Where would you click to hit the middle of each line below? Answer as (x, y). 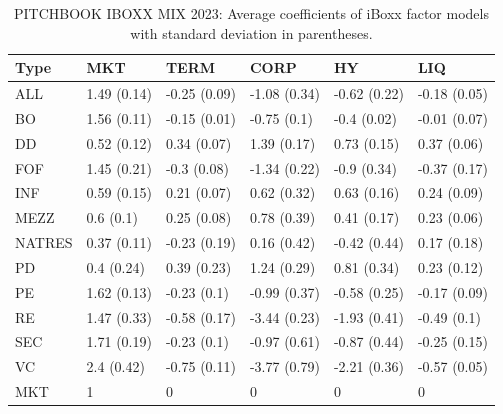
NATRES (44, 242)
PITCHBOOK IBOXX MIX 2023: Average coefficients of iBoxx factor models (251, 13)
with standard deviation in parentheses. (251, 32)
